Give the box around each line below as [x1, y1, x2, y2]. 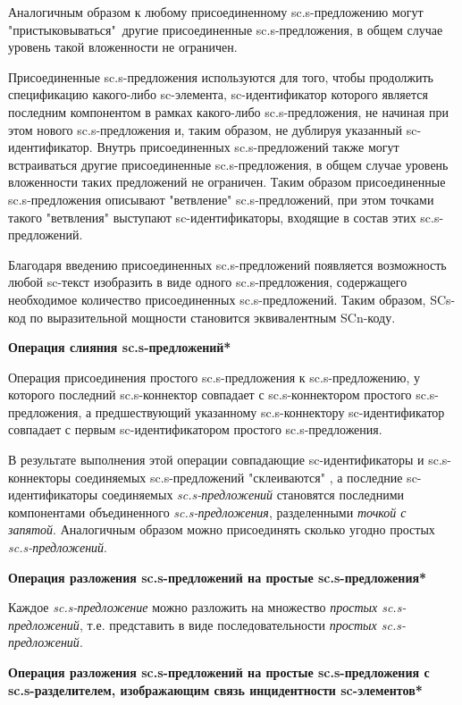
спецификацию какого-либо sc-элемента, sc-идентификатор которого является [8, 85, 428, 104]
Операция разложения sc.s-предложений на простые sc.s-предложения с [8, 663, 430, 681]
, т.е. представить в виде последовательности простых [79, 615, 377, 634]
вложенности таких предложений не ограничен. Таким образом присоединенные [8, 172, 446, 191]
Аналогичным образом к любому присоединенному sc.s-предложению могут [8, 3, 424, 21]
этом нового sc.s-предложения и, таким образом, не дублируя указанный [8, 120, 402, 138]
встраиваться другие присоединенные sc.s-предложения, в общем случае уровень [8, 155, 449, 173]
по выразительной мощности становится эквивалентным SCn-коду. [29, 307, 396, 326]
